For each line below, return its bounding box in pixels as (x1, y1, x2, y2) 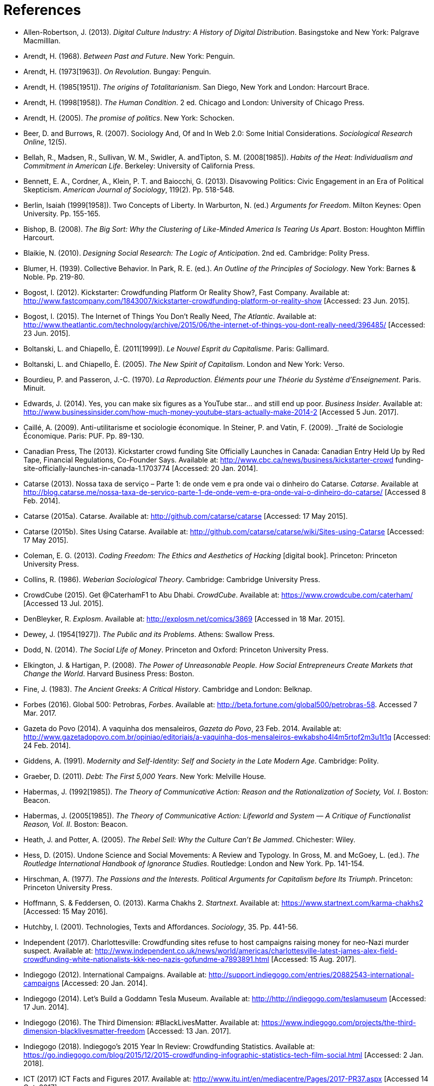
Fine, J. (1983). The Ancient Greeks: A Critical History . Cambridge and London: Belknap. (23, 684, 313, 693)
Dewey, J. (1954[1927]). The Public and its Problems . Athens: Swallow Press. (23, 629, 275, 638)
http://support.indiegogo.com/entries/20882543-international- (208, 970, 415, 979)
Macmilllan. (23, 36, 61, 45)
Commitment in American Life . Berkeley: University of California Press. (23, 161, 255, 170)
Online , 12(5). (23, 137, 67, 146)
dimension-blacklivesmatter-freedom (23, 1026, 145, 1035)
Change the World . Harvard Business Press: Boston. (23, 669, 195, 678)
